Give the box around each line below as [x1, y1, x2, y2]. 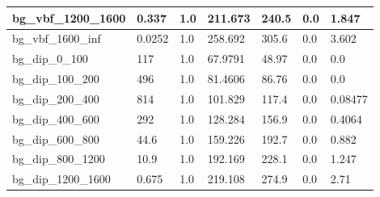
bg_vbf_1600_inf [12, 30, 101, 47]
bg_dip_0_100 [12, 50, 88, 67]
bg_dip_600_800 [12, 130, 99, 147]
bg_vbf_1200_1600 [12, 9, 126, 26]
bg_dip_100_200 [12, 70, 99, 87]
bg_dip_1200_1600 [12, 170, 111, 187]
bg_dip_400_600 [12, 110, 99, 127]
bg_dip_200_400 [12, 90, 99, 107]
